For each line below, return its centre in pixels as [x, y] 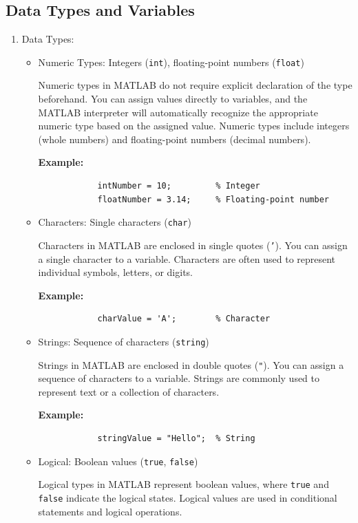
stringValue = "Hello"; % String [176, 438]
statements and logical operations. [110, 511]
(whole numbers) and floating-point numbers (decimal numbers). [175, 139]
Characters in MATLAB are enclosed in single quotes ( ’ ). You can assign [193, 245]
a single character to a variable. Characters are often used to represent [187, 258]
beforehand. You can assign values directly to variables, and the [173, 99]
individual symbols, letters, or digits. [116, 272]
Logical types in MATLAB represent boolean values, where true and [183, 484]
